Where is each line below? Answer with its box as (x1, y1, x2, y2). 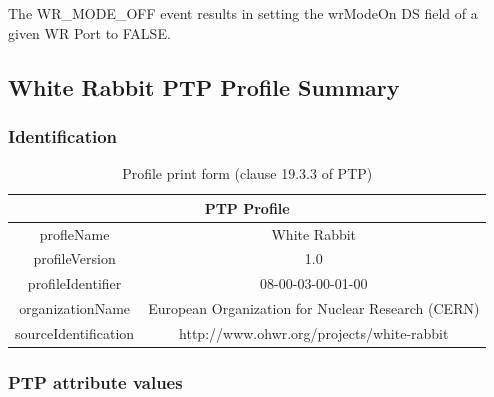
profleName (39, 223, 110, 244)
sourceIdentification (15, 323, 135, 343)
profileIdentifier (27, 273, 122, 294)
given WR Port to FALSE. (8, 22, 171, 43)
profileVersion (33, 248, 116, 269)
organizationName (19, 298, 131, 319)
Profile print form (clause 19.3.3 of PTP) (122, 163, 373, 184)
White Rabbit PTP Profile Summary (8, 71, 400, 102)
